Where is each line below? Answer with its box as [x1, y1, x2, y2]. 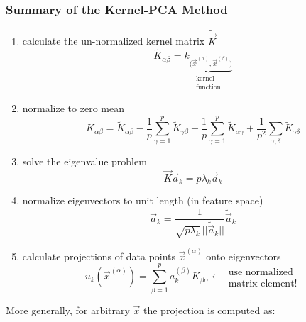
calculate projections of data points [22, 248, 176, 263]
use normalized [228, 267, 293, 277]
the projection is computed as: [143, 302, 275, 317]
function [195, 84, 222, 91]
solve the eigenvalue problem [22, 153, 147, 168]
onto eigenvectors [206, 248, 281, 263]
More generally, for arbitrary [6, 302, 130, 317]
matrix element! [228, 278, 297, 289]
